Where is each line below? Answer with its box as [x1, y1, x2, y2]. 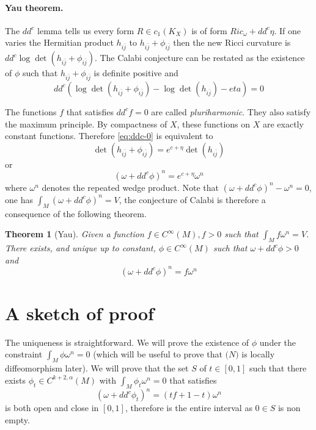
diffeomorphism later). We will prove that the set [5, 362, 189, 374]
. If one [274, 24, 301, 37]
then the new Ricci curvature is [173, 36, 291, 49]
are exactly [262, 117, 304, 130]
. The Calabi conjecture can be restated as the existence [94, 51, 305, 64]
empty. [5, 413, 30, 426]
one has [5, 193, 33, 206]
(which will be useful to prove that [93, 348, 222, 360]
